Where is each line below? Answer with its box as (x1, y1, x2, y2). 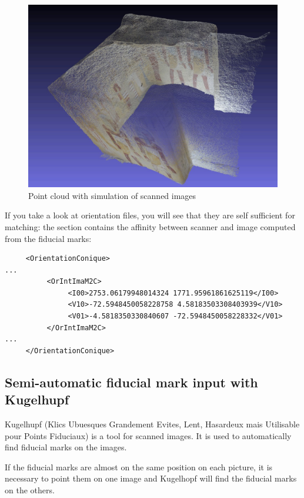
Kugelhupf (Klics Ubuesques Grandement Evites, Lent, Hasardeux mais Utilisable (5, 418, 300, 430)
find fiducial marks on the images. (5, 441, 127, 453)
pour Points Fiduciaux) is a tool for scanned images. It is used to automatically (5, 429, 292, 441)
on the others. (5, 484, 55, 496)
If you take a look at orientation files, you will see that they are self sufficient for (5, 209, 295, 221)
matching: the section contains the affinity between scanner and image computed (5, 220, 296, 233)
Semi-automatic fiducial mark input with (5, 373, 258, 391)
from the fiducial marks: (5, 232, 92, 244)
